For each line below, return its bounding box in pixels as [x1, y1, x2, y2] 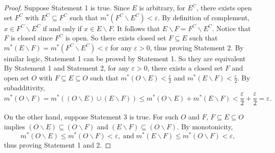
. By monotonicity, [177, 121, 233, 132]
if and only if [42, 23, 82, 33]
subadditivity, [4, 82, 45, 92]
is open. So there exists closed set [65, 33, 166, 43]
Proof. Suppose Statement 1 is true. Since [4, 2, 130, 12]
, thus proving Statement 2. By [150, 42, 244, 52]
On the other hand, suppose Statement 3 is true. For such [4, 112, 179, 122]
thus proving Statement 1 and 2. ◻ [4, 139, 111, 150]
